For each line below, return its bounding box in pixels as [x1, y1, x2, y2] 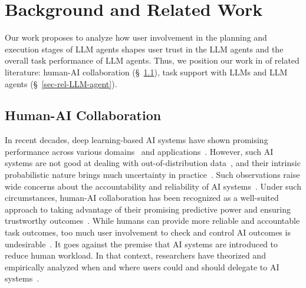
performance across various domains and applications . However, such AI [5, 145, 274, 157]
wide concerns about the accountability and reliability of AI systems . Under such [5, 180, 301, 192]
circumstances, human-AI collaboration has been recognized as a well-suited [5, 191, 279, 204]
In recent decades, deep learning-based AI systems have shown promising [5, 134, 268, 146]
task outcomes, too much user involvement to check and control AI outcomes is [5, 226, 291, 239]
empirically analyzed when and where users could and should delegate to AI [5, 260, 279, 273]
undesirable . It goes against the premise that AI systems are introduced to [5, 237, 278, 250]
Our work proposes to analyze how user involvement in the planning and [5, 31, 267, 44]
